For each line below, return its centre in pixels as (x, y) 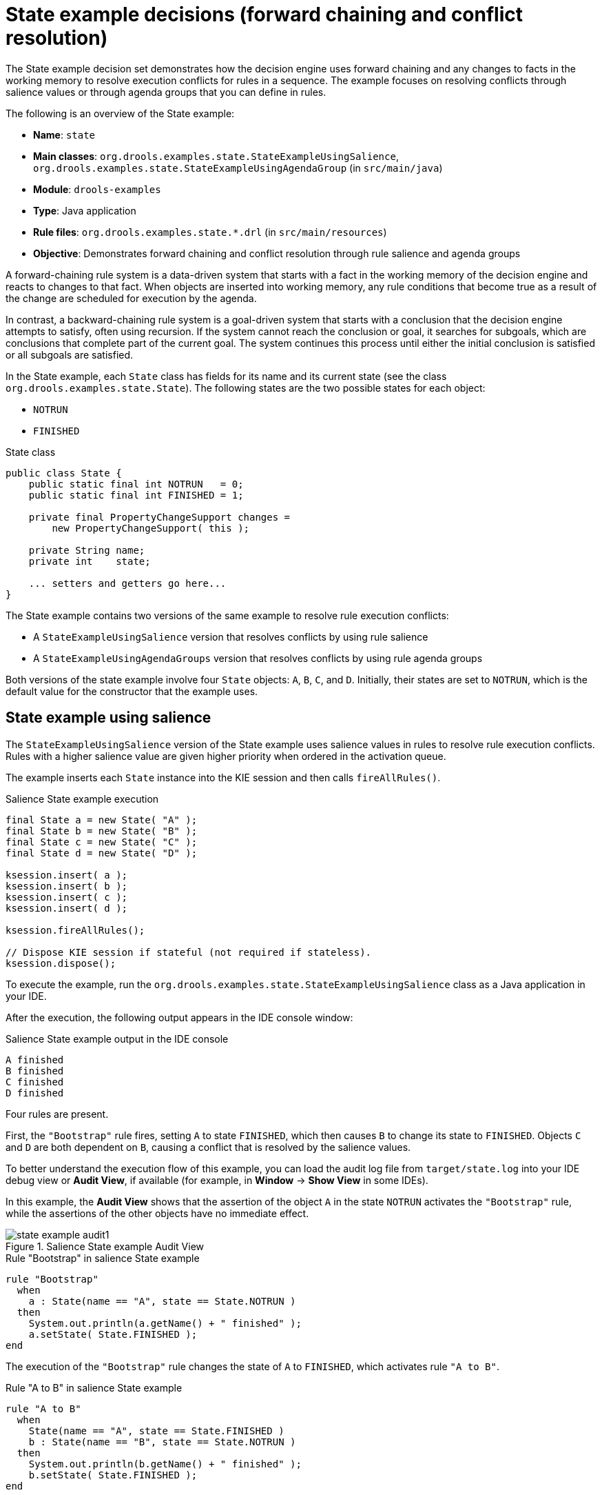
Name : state (64, 134)
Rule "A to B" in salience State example (94, 1387)
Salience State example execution (82, 799)
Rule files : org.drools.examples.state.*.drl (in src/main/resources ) (210, 232)
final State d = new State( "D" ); (102, 853)
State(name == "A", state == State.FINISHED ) (156, 1431)
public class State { (64, 473)
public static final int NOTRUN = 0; (136, 484)
